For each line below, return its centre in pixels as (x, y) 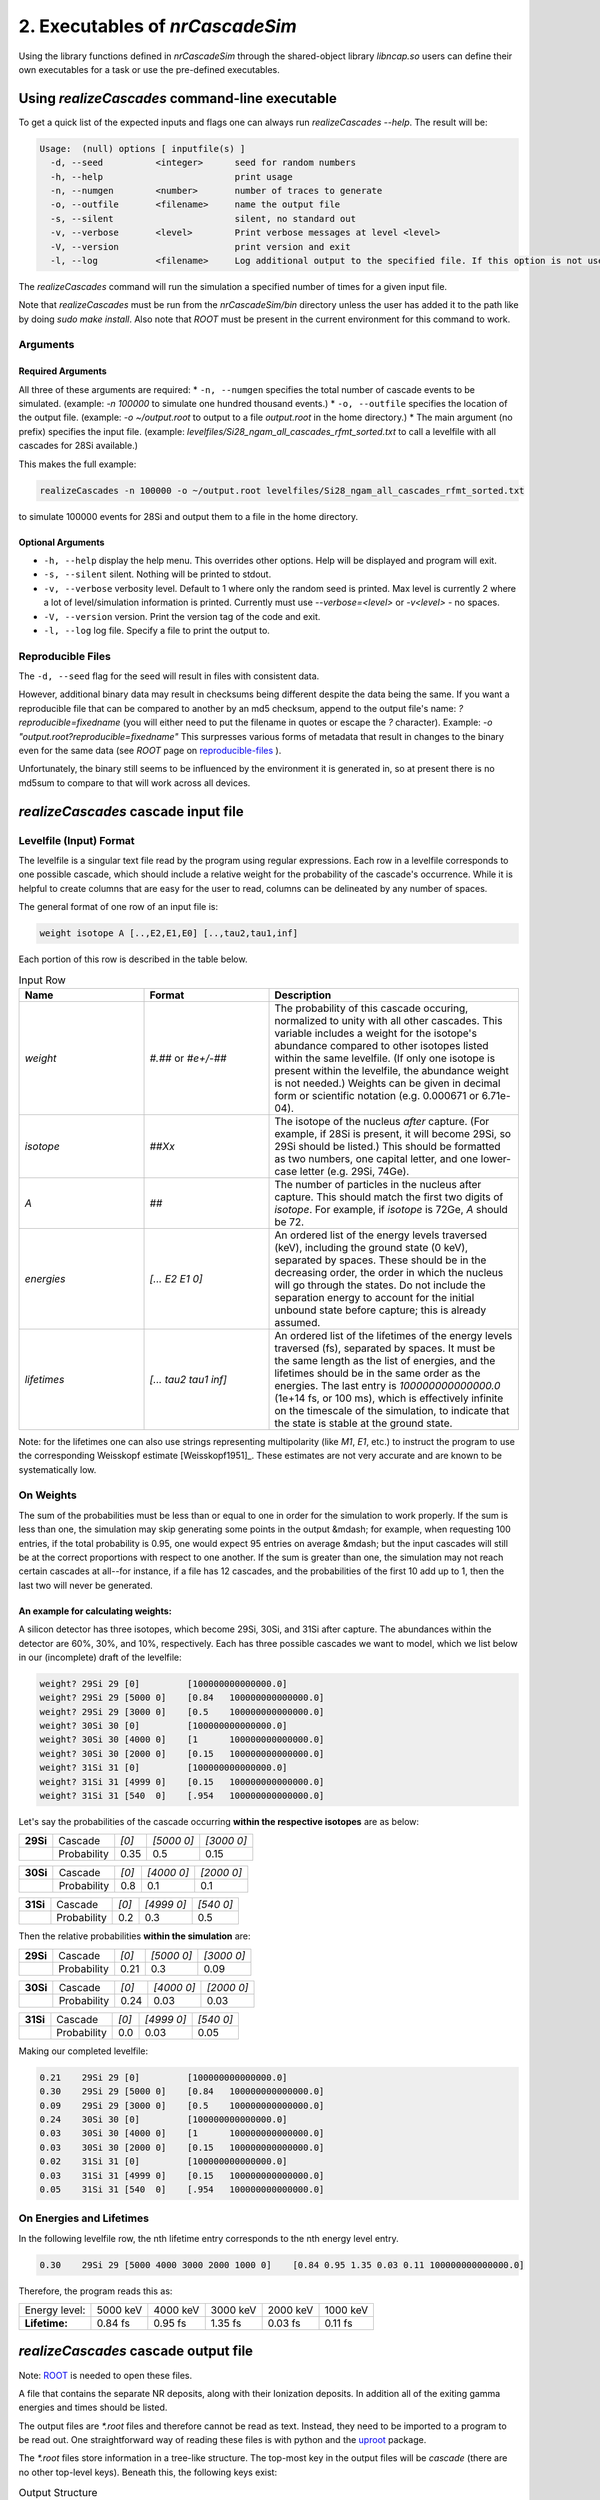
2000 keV (290, 2310)
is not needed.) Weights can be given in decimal (387, 1083)
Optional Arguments (61, 542)
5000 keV (119, 2310)
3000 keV (233, 2310)
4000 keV (176, 2310)
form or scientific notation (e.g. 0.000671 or (377, 1095)
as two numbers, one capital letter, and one (376, 1158)
